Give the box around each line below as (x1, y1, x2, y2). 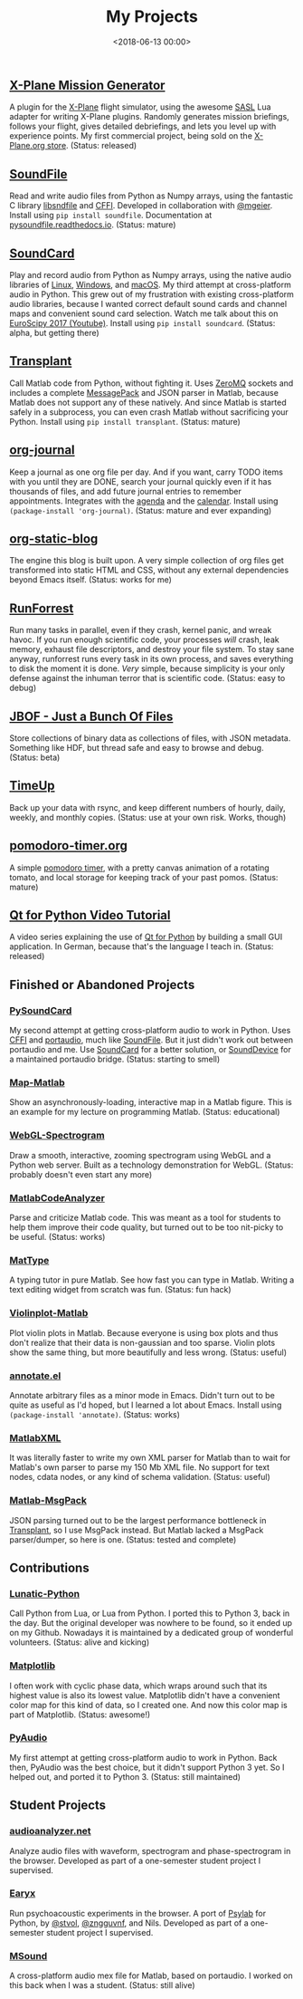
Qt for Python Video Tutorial (9, 908, 171, 923)
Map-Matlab (9, 1076, 65, 1089)
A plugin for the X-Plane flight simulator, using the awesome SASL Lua (9, 101, 271, 112)
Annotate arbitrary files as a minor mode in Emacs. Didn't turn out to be (9, 1389, 276, 1400)
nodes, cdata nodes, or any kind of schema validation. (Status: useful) (9, 1472, 271, 1483)
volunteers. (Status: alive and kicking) (9, 1637, 150, 1648)
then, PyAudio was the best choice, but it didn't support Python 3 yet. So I (9, 1762, 285, 1773)
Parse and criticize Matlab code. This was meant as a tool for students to (9, 1212, 281, 1224)
